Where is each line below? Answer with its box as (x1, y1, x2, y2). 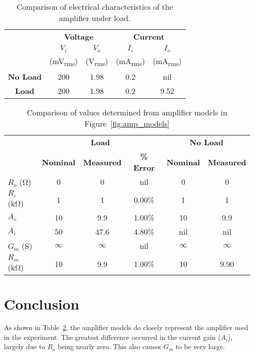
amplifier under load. (59, 12, 130, 23)
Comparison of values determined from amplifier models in (26, 107, 228, 118)
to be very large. (175, 341, 225, 352)
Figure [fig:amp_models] (84, 118, 170, 130)
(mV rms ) (49, 55, 78, 68)
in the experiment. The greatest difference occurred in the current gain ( (4, 332, 221, 342)
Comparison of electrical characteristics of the (17, 1, 173, 12)
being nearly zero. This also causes (57, 341, 161, 352)
